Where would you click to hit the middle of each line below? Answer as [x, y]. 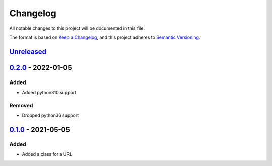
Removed [21, 105]
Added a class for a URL [47, 154]
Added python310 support [49, 93]
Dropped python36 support [50, 115]
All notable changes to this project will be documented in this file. [77, 28]
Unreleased [28, 52]
